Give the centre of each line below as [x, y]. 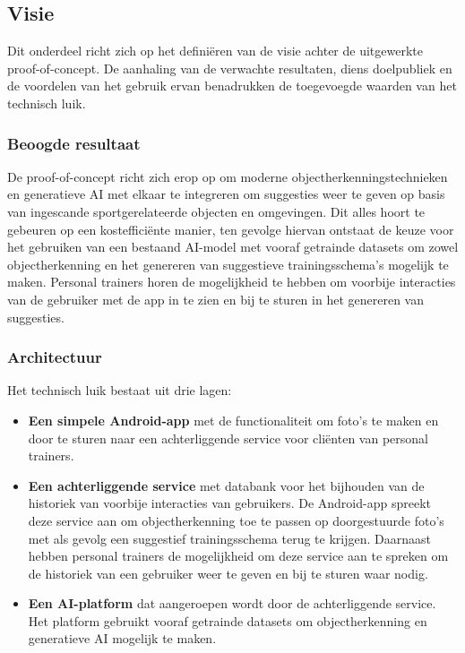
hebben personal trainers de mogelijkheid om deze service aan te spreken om [238, 556]
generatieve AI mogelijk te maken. [122, 638]
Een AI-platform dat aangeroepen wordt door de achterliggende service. [232, 603]
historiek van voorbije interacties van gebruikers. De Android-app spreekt [229, 503]
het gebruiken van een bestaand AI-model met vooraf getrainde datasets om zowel [233, 247]
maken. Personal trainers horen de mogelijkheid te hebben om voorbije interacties [232, 282]
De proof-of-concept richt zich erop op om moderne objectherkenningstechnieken [228, 176]
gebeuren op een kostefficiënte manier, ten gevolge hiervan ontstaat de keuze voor [231, 229]
